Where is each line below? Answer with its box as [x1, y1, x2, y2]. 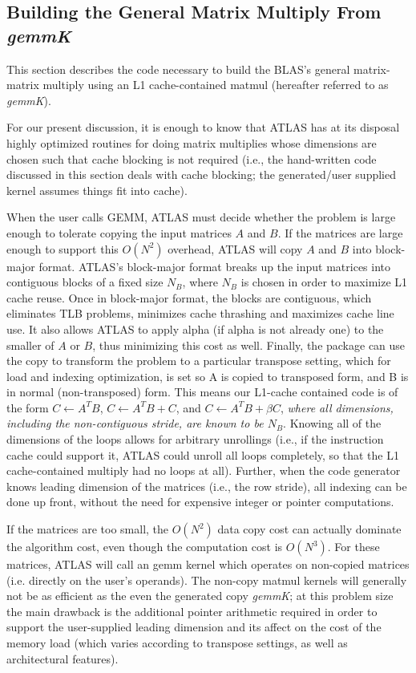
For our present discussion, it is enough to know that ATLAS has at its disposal [6, 119, 400, 136]
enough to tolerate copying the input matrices [6, 224, 232, 241]
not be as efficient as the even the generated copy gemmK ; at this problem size [6, 587, 394, 604]
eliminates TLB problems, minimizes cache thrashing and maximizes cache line [6, 305, 394, 322]
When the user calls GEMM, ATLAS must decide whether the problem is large [6, 209, 396, 225]
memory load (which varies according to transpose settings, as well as [6, 634, 348, 651]
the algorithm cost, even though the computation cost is [6, 538, 283, 555]
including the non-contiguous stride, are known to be [6, 415, 264, 432]
